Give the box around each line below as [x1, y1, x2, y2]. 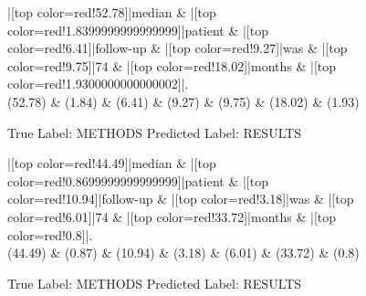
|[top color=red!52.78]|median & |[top [7, 3, 216, 21]
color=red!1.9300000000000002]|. [7, 74, 189, 93]
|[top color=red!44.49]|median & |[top [7, 153, 216, 173]
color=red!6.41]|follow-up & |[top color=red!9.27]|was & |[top [7, 38, 348, 58]
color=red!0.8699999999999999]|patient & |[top [7, 171, 268, 190]
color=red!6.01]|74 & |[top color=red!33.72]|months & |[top [7, 206, 337, 226]
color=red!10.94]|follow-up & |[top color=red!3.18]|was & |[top [7, 189, 354, 208]
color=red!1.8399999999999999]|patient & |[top [7, 20, 268, 39]
